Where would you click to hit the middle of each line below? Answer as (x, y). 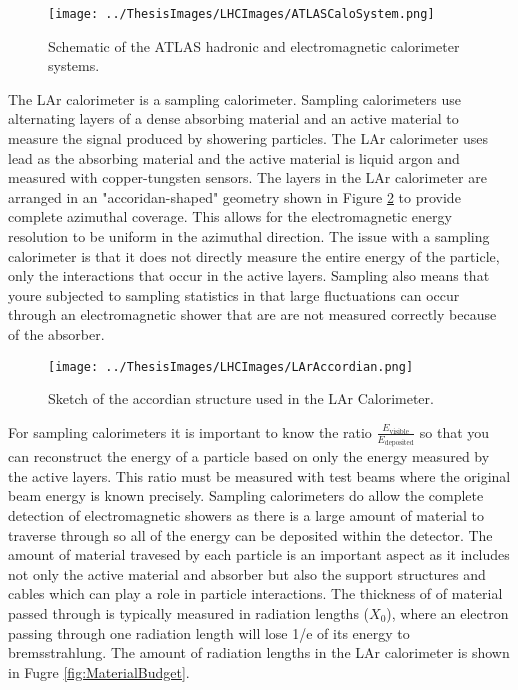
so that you (454, 431)
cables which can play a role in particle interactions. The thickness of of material (255, 593)
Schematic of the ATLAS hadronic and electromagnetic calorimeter (254, 45)
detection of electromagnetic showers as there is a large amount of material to (246, 515)
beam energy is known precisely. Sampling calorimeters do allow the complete (246, 495)
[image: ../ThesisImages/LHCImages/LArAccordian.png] (231, 366)
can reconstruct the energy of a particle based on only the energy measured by (249, 456)
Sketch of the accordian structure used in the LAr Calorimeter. (241, 398)
